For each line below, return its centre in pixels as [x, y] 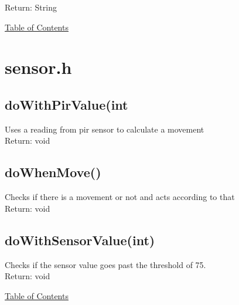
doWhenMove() [53, 172]
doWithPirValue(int [66, 104]
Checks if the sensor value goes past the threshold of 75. [105, 264]
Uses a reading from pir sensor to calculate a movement [105, 129]
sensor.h [38, 67]
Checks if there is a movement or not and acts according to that [120, 197]
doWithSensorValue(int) [80, 240]
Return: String [31, 7]
